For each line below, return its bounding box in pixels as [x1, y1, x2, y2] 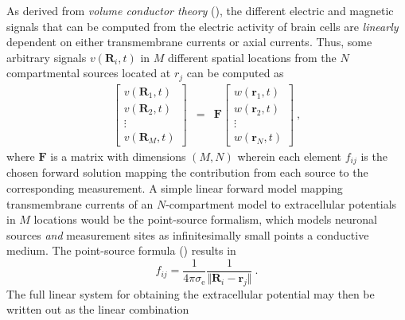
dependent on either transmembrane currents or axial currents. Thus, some [6, 33, 372, 50]
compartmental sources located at [6, 64, 171, 81]
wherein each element [237, 147, 342, 164]
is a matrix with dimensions [50, 147, 186, 164]
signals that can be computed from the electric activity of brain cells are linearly [6, 18, 399, 34]
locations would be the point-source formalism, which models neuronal [33, 211, 377, 228]
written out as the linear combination [6, 301, 189, 318]
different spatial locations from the [167, 49, 337, 65]
